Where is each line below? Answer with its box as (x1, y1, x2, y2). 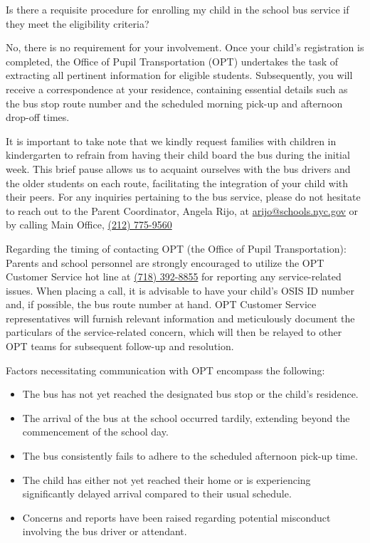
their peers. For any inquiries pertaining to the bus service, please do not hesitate (6, 189, 361, 204)
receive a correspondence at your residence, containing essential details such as (6, 81, 348, 96)
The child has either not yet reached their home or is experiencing (22, 472, 311, 487)
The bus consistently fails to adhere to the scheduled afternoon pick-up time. (22, 448, 358, 463)
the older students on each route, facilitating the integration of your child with (6, 175, 349, 190)
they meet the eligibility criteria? (6, 16, 149, 31)
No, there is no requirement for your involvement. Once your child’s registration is (6, 40, 364, 55)
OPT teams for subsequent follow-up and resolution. (6, 339, 234, 354)
